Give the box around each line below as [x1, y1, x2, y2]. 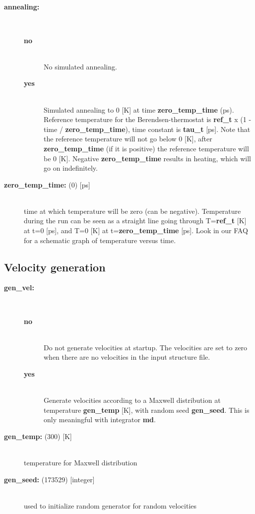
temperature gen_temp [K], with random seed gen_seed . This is [44, 404, 250, 415]
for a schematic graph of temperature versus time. [24, 235, 176, 245]
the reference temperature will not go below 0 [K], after [44, 133, 212, 144]
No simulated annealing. [44, 61, 117, 71]
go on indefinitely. [44, 163, 98, 173]
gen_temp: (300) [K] [4, 431, 72, 441]
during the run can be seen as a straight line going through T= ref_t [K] [24, 215, 247, 226]
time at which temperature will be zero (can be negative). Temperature [24, 205, 241, 216]
